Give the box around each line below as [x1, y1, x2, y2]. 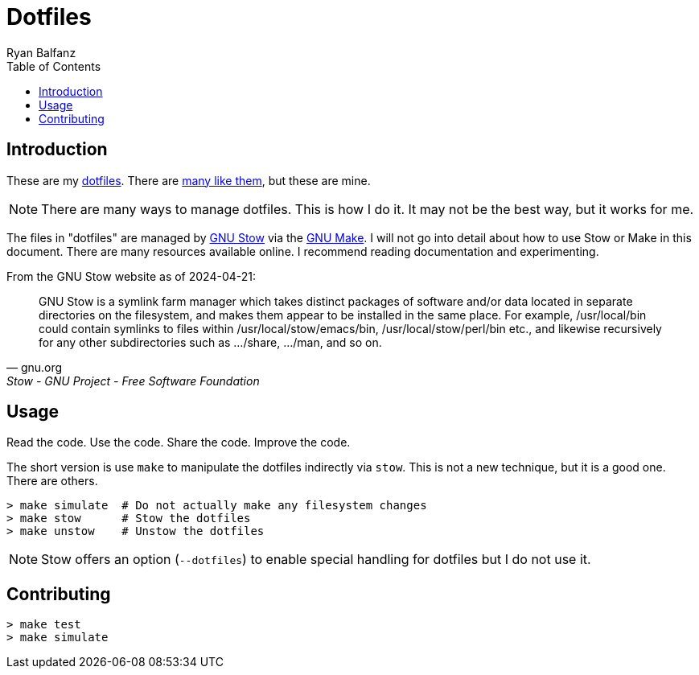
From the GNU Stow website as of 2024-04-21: [6, 269, 257, 283]
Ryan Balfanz [6, 45, 76, 60]
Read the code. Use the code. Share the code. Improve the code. [6, 435, 351, 450]
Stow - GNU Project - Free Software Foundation [6, 373, 260, 388]
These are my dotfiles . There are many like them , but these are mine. [6, 173, 371, 187]
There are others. [6, 474, 98, 488]
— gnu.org [6, 360, 63, 374]
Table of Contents [6, 59, 101, 73]
